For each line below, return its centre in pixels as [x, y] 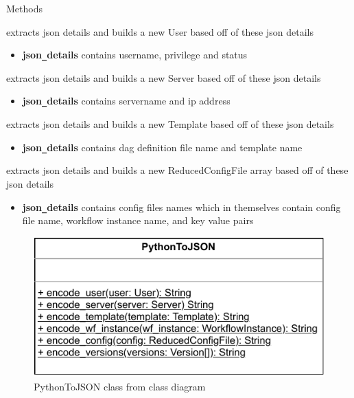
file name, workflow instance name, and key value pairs [138, 220]
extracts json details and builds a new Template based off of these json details [170, 124]
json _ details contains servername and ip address [126, 101]
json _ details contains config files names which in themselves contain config [181, 207]
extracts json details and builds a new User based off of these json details [160, 31]
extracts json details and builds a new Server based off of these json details [164, 77]
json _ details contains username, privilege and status [135, 55]
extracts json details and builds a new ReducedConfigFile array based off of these [177, 170]
